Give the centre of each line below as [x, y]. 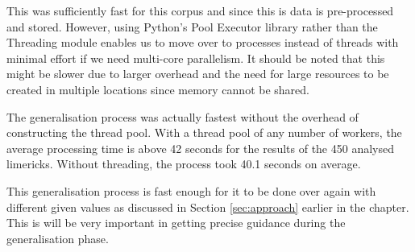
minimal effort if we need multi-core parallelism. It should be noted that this [196, 58]
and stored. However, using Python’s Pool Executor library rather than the [192, 26]
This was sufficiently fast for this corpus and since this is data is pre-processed [200, 10]
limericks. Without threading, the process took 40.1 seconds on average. [184, 164]
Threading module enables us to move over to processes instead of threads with [203, 42]
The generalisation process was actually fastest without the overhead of [183, 116]
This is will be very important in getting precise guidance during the [176, 223]
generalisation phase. [58, 238]
